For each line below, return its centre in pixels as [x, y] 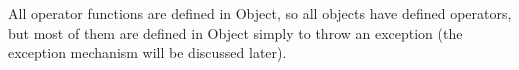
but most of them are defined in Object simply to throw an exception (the [235, 32]
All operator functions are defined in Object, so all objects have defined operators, [260, 13]
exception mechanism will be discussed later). [147, 52]
